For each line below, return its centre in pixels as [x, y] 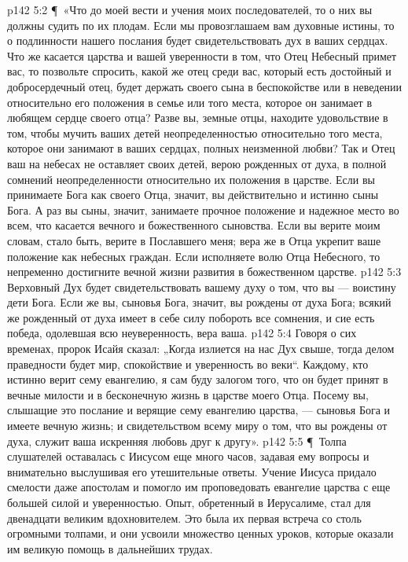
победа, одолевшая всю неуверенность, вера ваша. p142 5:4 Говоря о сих [182, 333]
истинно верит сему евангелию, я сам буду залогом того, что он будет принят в [198, 379]
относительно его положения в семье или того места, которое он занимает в [189, 102]
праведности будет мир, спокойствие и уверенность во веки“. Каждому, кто [188, 364]
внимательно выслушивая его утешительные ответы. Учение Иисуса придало [192, 471]
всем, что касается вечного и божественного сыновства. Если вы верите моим [194, 225]
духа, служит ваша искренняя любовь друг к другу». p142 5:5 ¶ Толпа [177, 441]
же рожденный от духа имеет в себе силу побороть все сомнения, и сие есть [191, 317]
